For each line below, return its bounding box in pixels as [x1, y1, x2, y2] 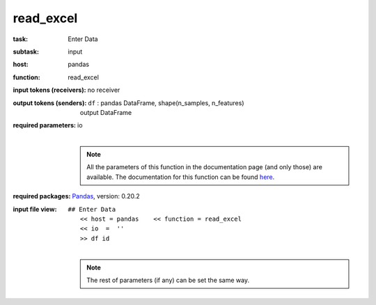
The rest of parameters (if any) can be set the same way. [86, 276, 250, 284]
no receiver [87, 86, 120, 94]
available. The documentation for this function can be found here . [86, 173, 275, 181]
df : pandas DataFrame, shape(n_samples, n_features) [88, 98, 244, 107]
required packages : [13, 192, 71, 201]
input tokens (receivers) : [13, 86, 86, 94]
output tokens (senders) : [13, 98, 87, 107]
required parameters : [13, 121, 77, 130]
